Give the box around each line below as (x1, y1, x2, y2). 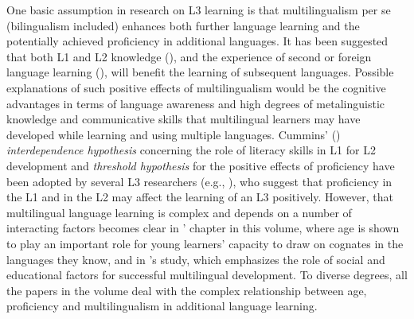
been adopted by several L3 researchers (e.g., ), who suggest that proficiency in (6, 173, 393, 189)
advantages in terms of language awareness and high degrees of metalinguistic (6, 95, 385, 111)
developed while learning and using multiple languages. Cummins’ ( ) (6, 126, 341, 142)
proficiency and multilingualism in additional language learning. (6, 298, 318, 314)
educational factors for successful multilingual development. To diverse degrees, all (6, 266, 408, 283)
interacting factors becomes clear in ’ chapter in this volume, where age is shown (6, 220, 400, 236)
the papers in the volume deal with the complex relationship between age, (6, 282, 367, 298)
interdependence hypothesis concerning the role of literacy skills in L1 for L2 (6, 142, 376, 158)
